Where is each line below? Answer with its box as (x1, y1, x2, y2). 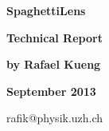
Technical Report (6, 29, 103, 46)
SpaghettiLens (6, 2, 86, 18)
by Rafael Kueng (6, 56, 101, 73)
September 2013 (6, 82, 96, 99)
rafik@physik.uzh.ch (6, 109, 103, 126)
